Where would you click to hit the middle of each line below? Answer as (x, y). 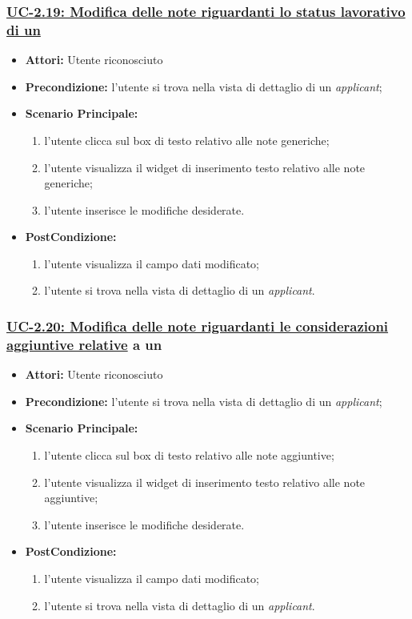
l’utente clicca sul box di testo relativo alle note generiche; (187, 140)
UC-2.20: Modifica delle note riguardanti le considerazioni (198, 326)
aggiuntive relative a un (84, 344)
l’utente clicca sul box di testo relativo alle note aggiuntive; (189, 455)
